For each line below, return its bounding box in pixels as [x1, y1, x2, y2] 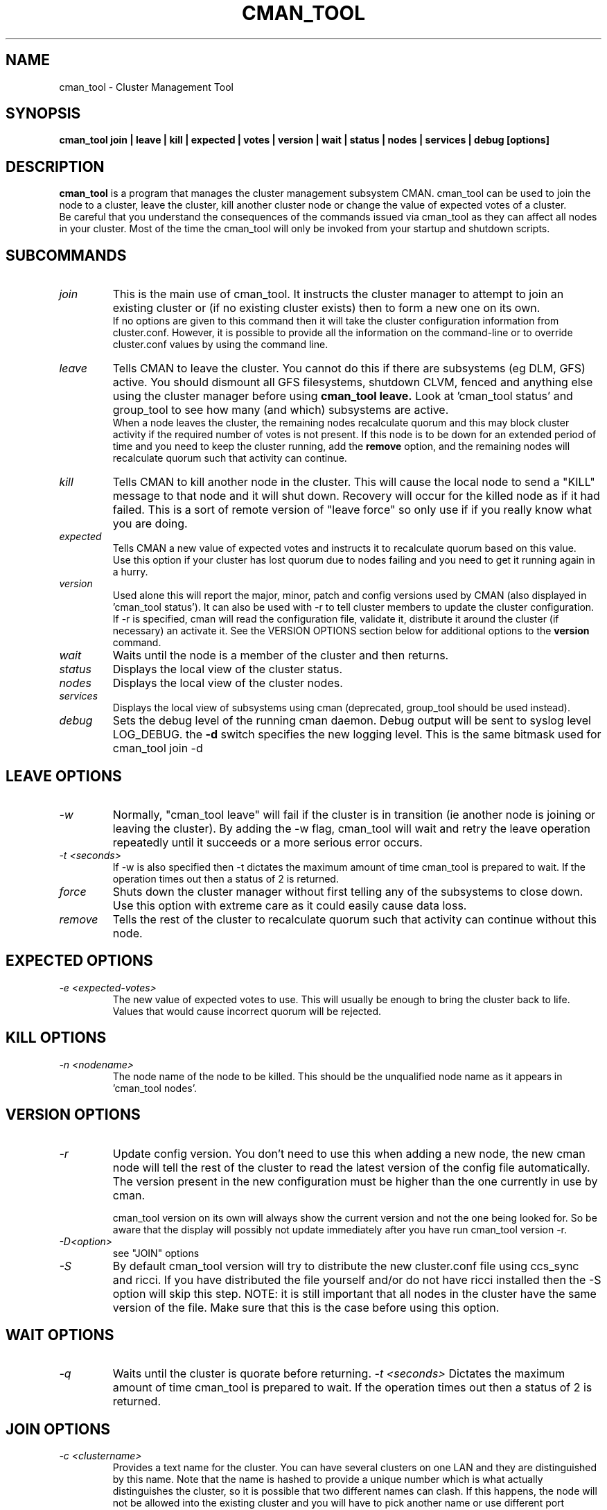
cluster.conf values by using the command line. [112, 338, 328, 351]
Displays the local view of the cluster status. [112, 662, 343, 677]
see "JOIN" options [112, 1247, 200, 1259]
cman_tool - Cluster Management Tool [59, 80, 234, 93]
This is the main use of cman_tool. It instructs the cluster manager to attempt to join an [112, 287, 564, 302]
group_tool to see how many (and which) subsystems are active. [112, 403, 449, 417]
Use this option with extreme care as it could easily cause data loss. [112, 898, 467, 912]
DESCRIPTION [6, 157, 105, 175]
